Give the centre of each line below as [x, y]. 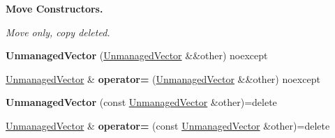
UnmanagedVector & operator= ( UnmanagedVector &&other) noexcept [163, 78]
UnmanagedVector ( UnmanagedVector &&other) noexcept [137, 55]
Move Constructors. [54, 8]
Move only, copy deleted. [58, 32]
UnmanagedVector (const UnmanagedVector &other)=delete [141, 102]
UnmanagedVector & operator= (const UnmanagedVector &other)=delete [168, 125]
